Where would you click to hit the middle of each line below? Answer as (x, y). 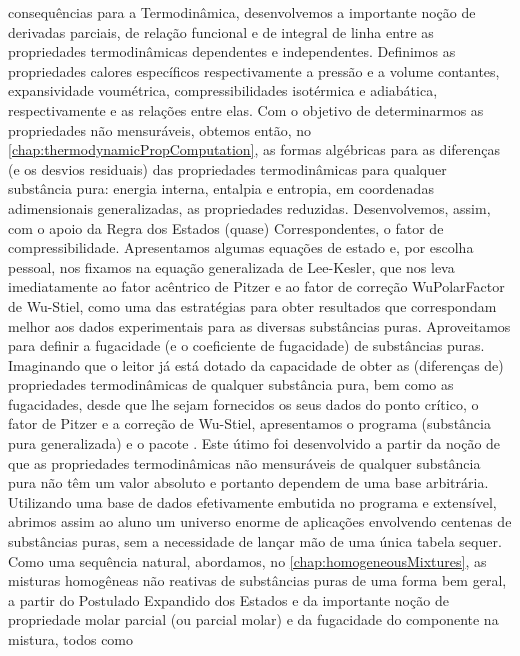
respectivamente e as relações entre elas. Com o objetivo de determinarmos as (246, 109)
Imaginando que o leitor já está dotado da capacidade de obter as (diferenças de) (256, 364)
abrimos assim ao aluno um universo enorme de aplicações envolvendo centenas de (260, 521)
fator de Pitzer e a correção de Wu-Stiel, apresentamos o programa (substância (249, 423)
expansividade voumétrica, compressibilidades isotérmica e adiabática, (223, 90)
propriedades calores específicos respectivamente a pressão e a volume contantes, (254, 70)
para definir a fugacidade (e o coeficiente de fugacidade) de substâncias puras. (246, 345)
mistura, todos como (71, 639)
